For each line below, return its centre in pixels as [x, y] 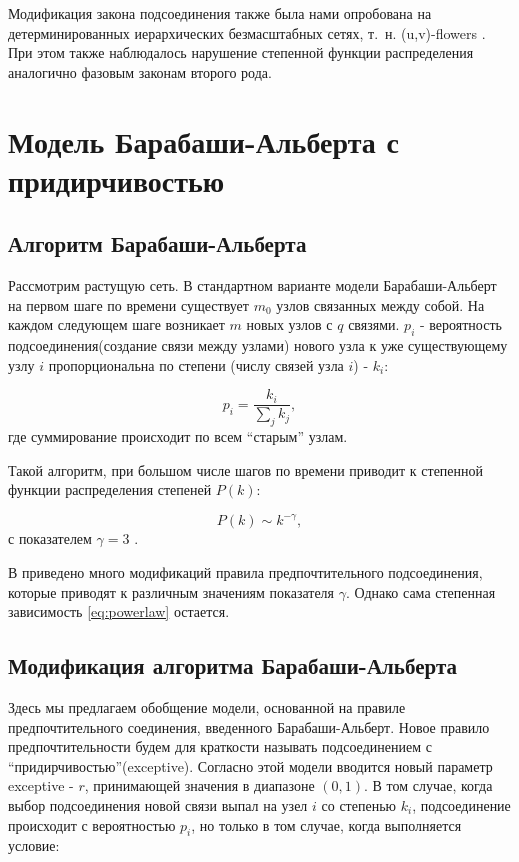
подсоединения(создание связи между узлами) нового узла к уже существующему [258, 345]
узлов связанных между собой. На [380, 304]
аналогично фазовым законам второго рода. [140, 71]
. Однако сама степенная [420, 591]
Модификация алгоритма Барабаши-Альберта [232, 665]
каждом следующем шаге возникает [116, 324]
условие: [34, 845]
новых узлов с [289, 324]
